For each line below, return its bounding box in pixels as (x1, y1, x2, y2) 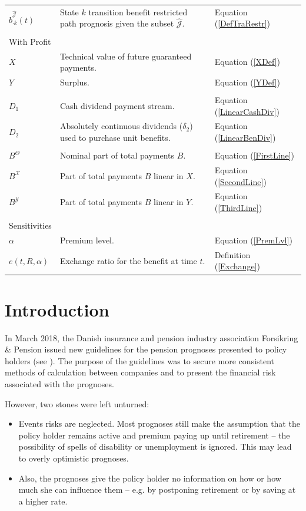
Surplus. (59, 75, 89, 88)
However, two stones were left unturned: (5, 397, 149, 410)
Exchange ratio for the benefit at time (59, 254, 197, 266)
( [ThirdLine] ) (214, 202, 262, 214)
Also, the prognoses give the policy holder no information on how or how (18, 472, 281, 484)
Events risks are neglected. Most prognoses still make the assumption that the (18, 417, 300, 430)
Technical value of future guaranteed (59, 50, 192, 62)
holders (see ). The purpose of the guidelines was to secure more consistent (5, 354, 275, 367)
